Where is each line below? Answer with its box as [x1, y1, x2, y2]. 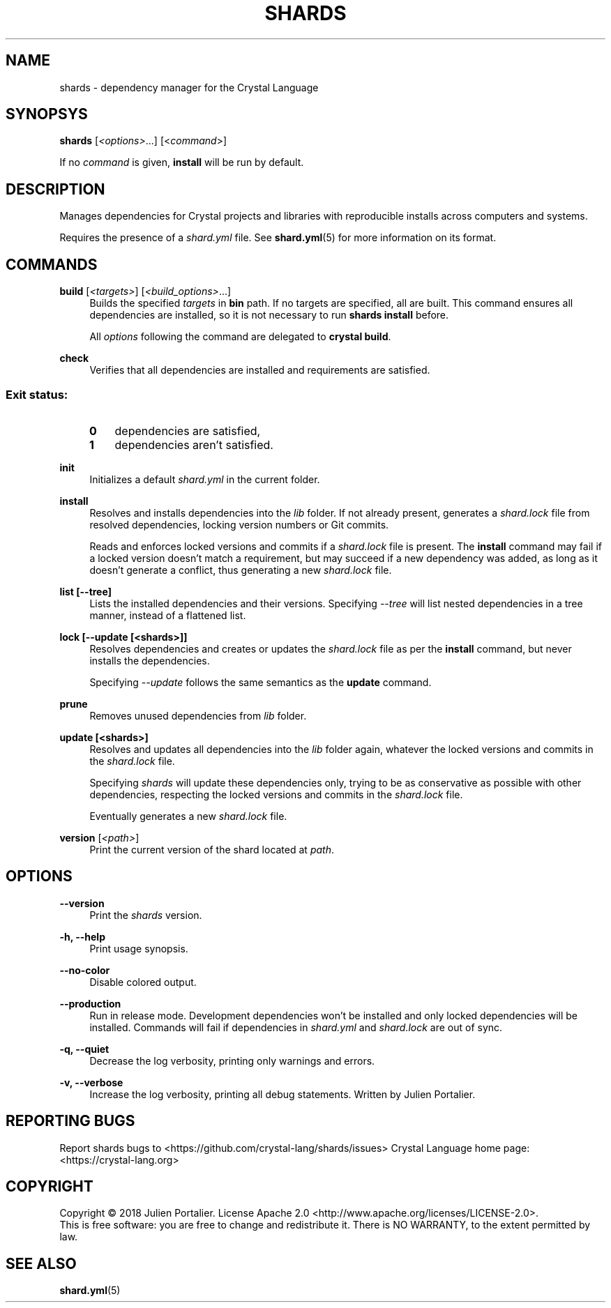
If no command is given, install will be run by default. [59, 156, 304, 169]
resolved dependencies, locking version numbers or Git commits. [89, 518, 389, 531]
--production [59, 997, 121, 1010]
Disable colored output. [89, 975, 197, 988]
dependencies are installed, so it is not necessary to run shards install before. [89, 309, 449, 321]
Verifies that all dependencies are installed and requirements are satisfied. [89, 364, 430, 377]
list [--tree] [59, 585, 112, 598]
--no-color [59, 964, 110, 976]
